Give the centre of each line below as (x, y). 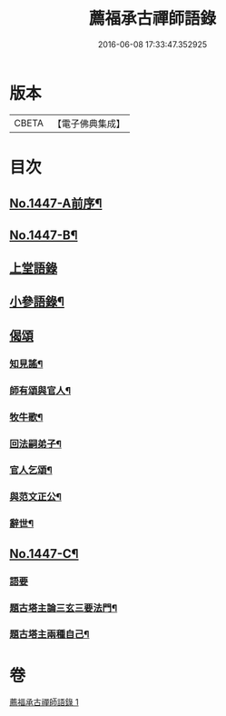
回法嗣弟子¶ (35, 443)
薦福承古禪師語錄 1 (44, 702)
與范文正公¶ (35, 497)
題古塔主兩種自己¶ (49, 634)
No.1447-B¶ (44, 235)
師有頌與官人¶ (40, 390)
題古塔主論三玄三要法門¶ (64, 608)
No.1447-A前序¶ (56, 204)
